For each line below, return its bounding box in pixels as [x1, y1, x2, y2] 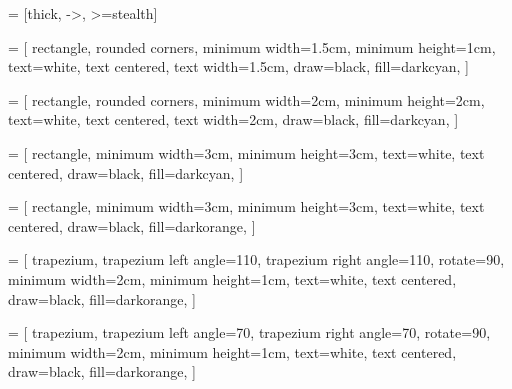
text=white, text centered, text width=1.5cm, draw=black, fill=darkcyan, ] [8, 56, 469, 77]
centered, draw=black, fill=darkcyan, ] [8, 162, 244, 183]
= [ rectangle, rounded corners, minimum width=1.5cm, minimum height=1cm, [8, 36, 496, 57]
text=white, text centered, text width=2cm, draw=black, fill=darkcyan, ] [8, 109, 459, 130]
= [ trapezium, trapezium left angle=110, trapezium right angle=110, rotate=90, [8, 249, 505, 270]
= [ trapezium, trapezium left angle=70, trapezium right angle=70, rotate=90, [8, 322, 491, 343]
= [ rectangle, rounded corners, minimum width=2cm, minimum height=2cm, [8, 89, 485, 110]
